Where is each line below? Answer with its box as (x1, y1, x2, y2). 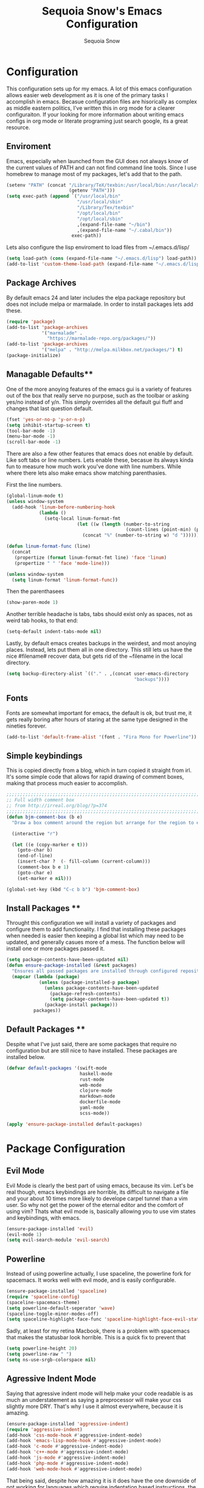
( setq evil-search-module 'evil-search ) (6, 1237, 110, 1243)
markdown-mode (80, 1094, 115, 1100)
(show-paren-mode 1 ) (6, 600, 59, 606)
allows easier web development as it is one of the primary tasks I (6, 91, 169, 98)
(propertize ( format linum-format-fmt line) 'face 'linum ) (14, 554, 167, 561)
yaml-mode (80, 1104, 104, 1111)
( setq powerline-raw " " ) (6, 1351, 72, 1358)
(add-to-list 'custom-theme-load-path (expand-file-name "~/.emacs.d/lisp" (6, 261, 202, 268)
